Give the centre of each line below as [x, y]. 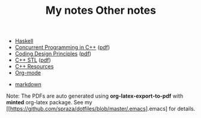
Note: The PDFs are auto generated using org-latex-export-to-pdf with [95, 96]
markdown [28, 84]
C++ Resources [34, 66]
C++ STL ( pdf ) [33, 60]
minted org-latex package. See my [49, 102]
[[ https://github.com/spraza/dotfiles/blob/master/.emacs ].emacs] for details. [101, 109]
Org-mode [28, 73]
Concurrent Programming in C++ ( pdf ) [62, 47]
